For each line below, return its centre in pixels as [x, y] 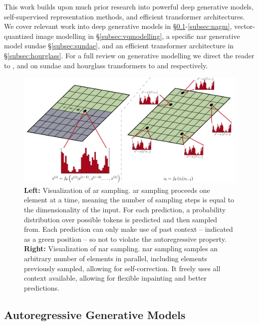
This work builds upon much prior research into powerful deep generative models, [129, 6]
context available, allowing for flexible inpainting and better [116, 278]
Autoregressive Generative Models [95, 314]
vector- [245, 26]
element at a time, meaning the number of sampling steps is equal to [129, 200]
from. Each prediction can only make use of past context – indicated [129, 229]
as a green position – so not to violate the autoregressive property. [125, 239]
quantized [19, 36]
